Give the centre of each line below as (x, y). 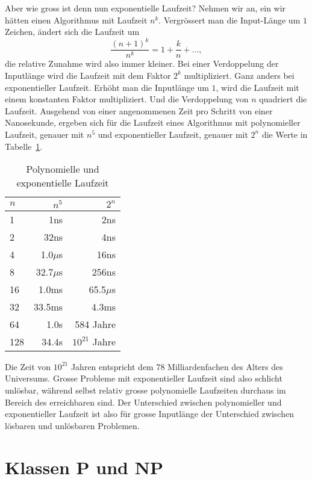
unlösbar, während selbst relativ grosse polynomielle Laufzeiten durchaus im (145, 390)
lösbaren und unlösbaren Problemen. (72, 425)
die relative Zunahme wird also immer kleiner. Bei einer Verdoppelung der (142, 63)
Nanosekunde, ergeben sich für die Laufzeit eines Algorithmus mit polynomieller (153, 122)
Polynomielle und (63, 169)
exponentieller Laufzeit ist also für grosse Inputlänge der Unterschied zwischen (149, 414)
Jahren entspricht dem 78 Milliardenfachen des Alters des (177, 366)
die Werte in (285, 134)
